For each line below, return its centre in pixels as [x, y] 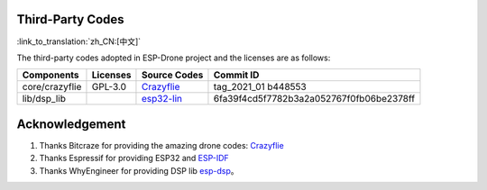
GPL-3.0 [109, 87]
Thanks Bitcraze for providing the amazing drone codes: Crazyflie [161, 145]
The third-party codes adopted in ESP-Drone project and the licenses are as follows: [174, 58]
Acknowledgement [71, 124]
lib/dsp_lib [44, 99]
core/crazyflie [52, 87]
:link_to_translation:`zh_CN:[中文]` [79, 41]
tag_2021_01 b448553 [260, 87]
